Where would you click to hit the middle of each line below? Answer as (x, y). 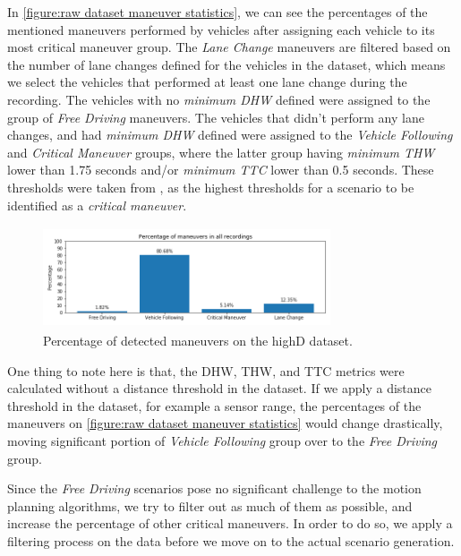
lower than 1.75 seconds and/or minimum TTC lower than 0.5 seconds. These (221, 170)
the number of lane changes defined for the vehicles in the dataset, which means (226, 64)
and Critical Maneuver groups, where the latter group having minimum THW (221, 152)
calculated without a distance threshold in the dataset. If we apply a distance (220, 388)
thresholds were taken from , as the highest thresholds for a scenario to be (211, 187)
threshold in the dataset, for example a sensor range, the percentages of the (214, 405)
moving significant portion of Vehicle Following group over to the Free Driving (222, 441)
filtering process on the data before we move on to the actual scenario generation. (231, 541)
